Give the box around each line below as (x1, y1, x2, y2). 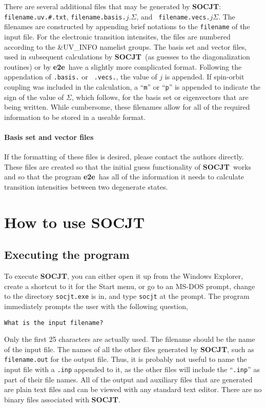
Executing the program (4, 247, 130, 262)
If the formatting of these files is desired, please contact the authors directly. (4, 151, 244, 162)
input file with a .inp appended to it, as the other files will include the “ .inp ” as (4, 364, 260, 375)
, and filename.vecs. (136, 11, 210, 22)
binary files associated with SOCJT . (4, 394, 120, 404)
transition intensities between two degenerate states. (4, 181, 168, 192)
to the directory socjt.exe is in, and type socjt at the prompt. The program (4, 291, 250, 301)
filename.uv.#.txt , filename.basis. (4, 11, 126, 22)
